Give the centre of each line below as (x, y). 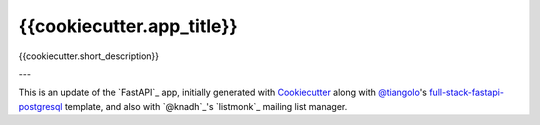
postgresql (40, 106)
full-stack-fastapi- (466, 92)
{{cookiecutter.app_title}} (128, 26)
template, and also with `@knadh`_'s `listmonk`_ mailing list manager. (206, 106)
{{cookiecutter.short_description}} (89, 56)
